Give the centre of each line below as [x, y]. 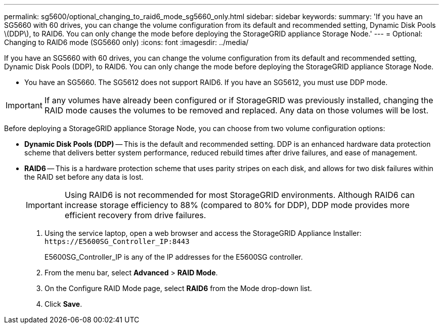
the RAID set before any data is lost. [84, 177]
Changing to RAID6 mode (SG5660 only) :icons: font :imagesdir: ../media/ [126, 42]
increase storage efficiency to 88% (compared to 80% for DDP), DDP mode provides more [237, 205]
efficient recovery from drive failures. [135, 215]
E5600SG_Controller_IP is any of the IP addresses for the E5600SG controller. [174, 257]
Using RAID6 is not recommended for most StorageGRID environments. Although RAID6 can [239, 195]
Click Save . [63, 304]
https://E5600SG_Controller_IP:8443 [117, 241]
